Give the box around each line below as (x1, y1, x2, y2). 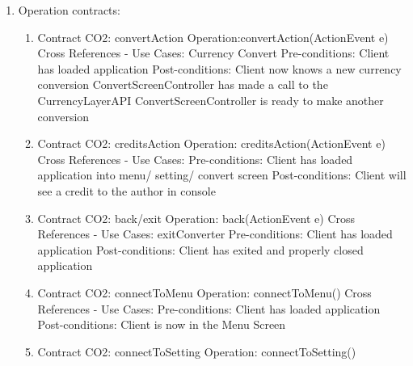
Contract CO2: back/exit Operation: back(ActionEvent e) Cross (37, 209, 356, 226)
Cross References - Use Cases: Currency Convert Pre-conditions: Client (37, 44, 390, 61)
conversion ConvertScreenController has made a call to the (37, 76, 328, 93)
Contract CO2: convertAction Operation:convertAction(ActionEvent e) (37, 28, 389, 45)
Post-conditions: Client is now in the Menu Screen (37, 316, 286, 333)
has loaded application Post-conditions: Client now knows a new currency (37, 60, 402, 77)
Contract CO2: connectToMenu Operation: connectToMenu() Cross (37, 284, 372, 301)
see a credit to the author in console (37, 182, 216, 199)
